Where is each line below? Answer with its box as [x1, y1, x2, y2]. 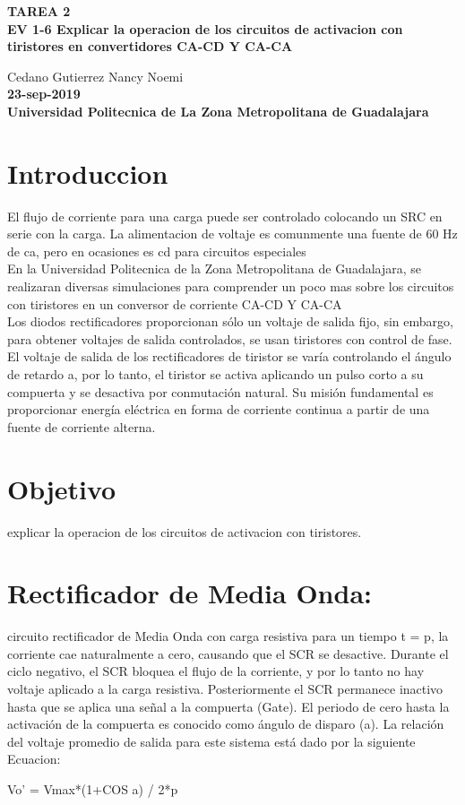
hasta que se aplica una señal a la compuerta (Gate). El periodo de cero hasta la [7, 697, 450, 715]
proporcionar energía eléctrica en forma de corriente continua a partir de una [7, 400, 430, 419]
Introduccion [7, 154, 168, 191]
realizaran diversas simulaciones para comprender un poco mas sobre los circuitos [7, 277, 454, 296]
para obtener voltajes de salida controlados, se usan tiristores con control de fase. [7, 329, 452, 348]
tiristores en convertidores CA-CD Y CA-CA [7, 37, 293, 56]
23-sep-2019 [7, 84, 81, 103]
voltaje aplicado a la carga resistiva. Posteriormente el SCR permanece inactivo [7, 679, 443, 698]
